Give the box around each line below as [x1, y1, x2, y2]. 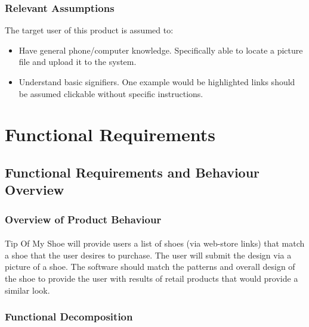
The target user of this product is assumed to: [5, 24, 174, 36]
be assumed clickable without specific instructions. [18, 87, 203, 99]
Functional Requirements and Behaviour [5, 163, 260, 181]
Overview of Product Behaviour [5, 211, 162, 226]
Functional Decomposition [5, 309, 133, 324]
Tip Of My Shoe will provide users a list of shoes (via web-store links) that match [5, 237, 305, 250]
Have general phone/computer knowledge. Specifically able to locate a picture [18, 43, 303, 56]
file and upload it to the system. [18, 55, 137, 68]
